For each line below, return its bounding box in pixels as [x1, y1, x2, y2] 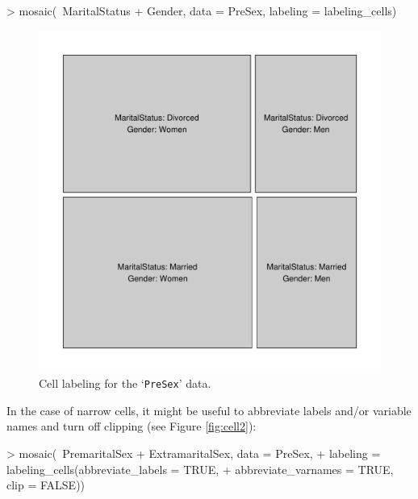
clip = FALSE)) [6, 476, 86, 493]
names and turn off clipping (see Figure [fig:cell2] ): [6, 418, 257, 435]
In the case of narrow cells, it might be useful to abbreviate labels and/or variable [6, 401, 412, 418]
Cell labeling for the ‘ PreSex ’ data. [39, 375, 211, 392]
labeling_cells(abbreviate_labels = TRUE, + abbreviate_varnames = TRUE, [6, 460, 394, 477]
